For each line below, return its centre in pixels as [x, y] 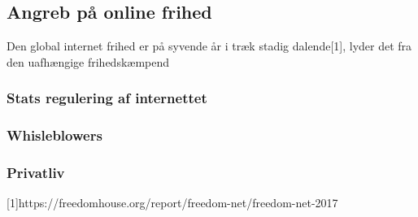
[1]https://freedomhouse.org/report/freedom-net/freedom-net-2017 [172, 203]
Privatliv [36, 172]
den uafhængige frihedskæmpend [88, 61]
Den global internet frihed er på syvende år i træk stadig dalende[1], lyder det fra [209, 46]
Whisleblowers [54, 135]
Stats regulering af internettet [107, 98]
